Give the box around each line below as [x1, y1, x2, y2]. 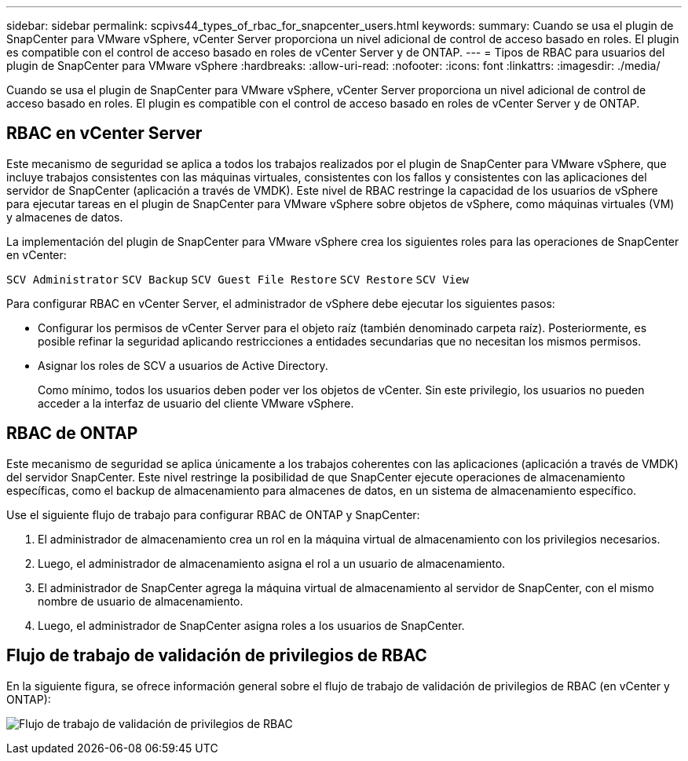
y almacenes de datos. [6, 210, 123, 224]
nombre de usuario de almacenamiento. [38, 594, 243, 608]
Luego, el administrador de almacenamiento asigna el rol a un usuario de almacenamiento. [38, 556, 506, 570]
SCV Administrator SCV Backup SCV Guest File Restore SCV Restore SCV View [6, 273, 469, 286]
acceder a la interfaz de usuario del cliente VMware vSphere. [38, 396, 354, 410]
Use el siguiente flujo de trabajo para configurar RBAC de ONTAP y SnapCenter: [6, 507, 420, 521]
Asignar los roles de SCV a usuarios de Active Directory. [38, 358, 328, 372]
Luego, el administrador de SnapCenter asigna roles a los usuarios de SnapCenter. [38, 618, 465, 632]
